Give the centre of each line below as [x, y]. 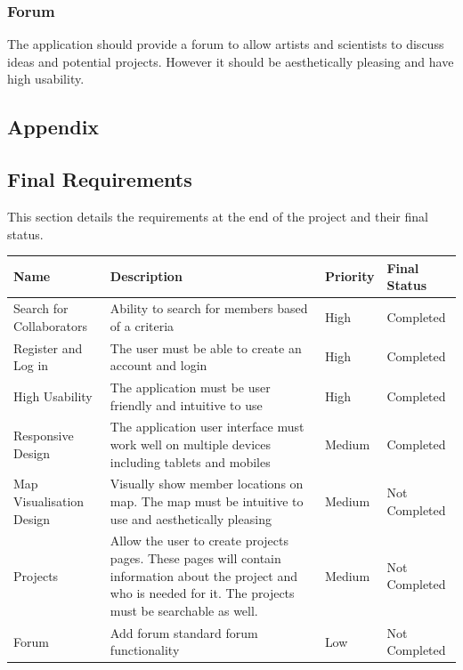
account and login [158, 365]
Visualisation [49, 501]
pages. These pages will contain [195, 558]
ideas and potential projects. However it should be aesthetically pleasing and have [231, 61]
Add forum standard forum [184, 632]
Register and [48, 347]
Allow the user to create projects [199, 541]
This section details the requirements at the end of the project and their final [218, 216]
